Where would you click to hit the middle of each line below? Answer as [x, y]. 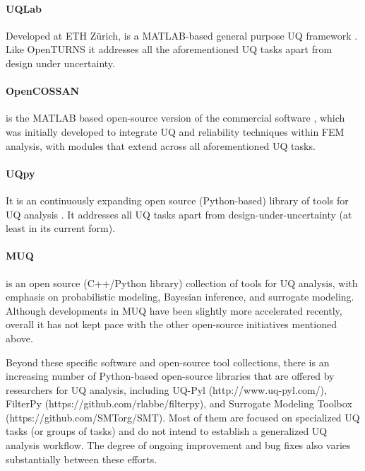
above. [19, 338]
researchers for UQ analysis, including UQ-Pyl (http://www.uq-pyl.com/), [166, 389]
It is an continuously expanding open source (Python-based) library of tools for [177, 200]
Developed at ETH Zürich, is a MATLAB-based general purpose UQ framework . [182, 35]
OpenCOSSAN [43, 91]
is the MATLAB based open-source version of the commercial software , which [175, 118]
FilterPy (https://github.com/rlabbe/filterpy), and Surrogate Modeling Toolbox [179, 403]
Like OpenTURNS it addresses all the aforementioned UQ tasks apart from [169, 49]
